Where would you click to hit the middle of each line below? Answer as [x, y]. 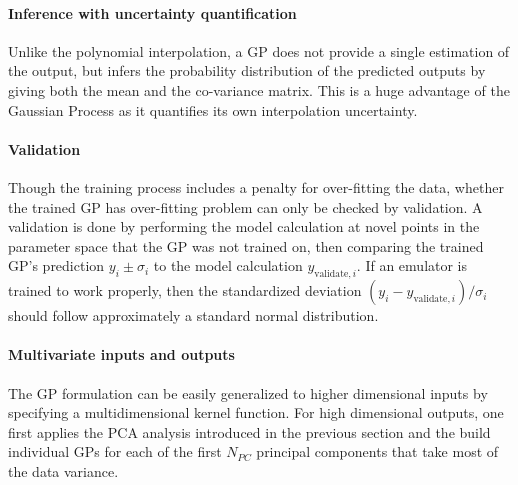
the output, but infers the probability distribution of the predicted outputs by [247, 70]
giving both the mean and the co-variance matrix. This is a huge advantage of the [259, 89]
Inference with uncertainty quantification [152, 12]
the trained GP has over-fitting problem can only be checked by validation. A [245, 206]
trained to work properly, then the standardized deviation [185, 290]
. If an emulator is [412, 265]
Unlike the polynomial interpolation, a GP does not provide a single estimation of [259, 50]
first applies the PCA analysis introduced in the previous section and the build [249, 431]
